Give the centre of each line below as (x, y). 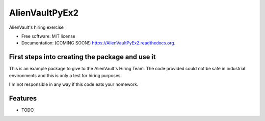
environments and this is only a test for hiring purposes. (66, 75)
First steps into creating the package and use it (82, 57)
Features (23, 98)
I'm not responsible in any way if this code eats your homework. (74, 84)
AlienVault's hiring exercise (36, 27)
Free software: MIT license (48, 36)
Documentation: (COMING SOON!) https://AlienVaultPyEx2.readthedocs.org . (98, 43)
